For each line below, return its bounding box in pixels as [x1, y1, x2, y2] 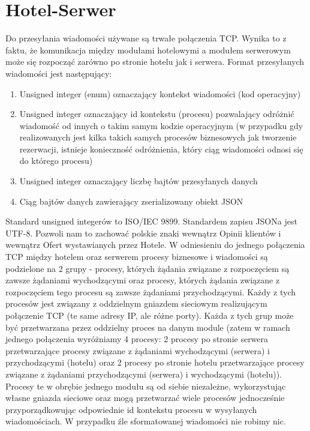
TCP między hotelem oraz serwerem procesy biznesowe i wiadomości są [5, 250, 268, 263]
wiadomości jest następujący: [5, 67, 112, 79]
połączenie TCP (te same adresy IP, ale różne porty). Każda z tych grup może [5, 309, 294, 321]
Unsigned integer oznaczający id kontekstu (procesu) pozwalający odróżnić [19, 107, 294, 120]
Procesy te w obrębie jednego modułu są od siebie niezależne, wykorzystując [5, 379, 286, 392]
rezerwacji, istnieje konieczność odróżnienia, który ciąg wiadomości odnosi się [19, 142, 303, 155]
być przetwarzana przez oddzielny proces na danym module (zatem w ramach [5, 321, 290, 333]
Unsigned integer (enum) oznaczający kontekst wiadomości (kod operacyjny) [19, 87, 301, 100]
